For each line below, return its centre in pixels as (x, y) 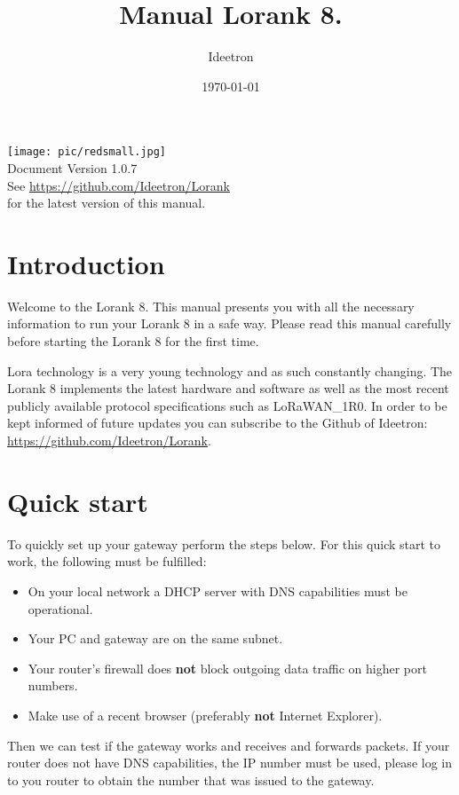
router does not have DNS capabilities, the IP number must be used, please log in (229, 763)
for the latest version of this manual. (107, 203)
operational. (60, 608)
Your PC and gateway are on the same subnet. (155, 638)
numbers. (53, 685)
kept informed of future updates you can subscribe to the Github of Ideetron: (218, 423)
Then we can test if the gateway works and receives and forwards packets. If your (229, 745)
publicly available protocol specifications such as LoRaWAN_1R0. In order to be (227, 405)
